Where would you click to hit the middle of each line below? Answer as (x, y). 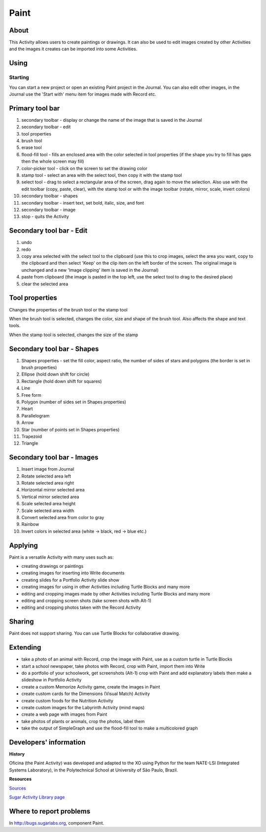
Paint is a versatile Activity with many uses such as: (61, 557)
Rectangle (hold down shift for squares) (62, 381)
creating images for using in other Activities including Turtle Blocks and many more (106, 587)
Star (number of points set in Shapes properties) (71, 429)
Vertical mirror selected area (50, 497)
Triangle (30, 443)
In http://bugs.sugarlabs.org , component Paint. (57, 823)
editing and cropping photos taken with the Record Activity (81, 607)
